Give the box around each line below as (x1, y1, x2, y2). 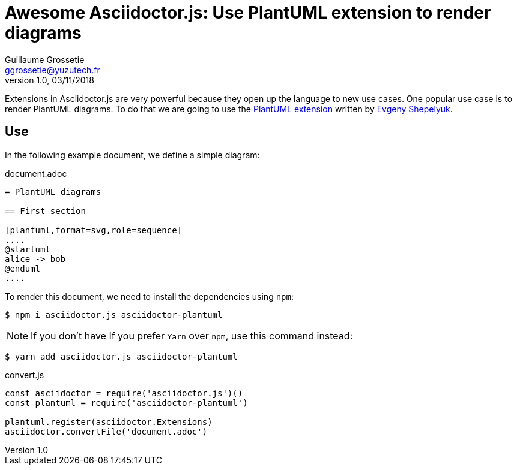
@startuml (5, 244, 50, 254)
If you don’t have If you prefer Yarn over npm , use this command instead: (31, 329, 353, 342)
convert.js (5, 369, 44, 380)
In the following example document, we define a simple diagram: (5, 149, 260, 160)
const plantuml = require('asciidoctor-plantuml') (5, 397, 248, 408)
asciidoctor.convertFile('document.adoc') (5, 426, 208, 436)
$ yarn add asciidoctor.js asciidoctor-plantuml (5, 351, 238, 361)
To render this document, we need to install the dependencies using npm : (5, 291, 294, 302)
